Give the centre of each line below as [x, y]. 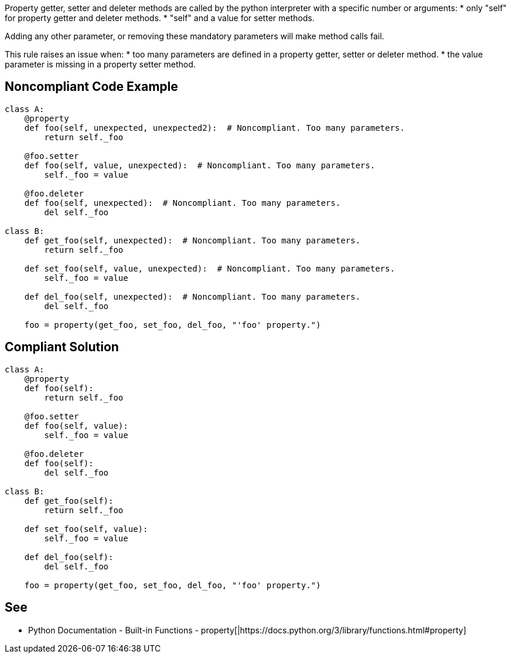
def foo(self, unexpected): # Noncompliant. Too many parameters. [183, 203]
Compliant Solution [62, 347]
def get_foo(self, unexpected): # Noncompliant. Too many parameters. [192, 240]
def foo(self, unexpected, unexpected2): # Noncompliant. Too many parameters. [214, 128]
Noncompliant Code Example [91, 87]
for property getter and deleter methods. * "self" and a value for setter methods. [160, 18]
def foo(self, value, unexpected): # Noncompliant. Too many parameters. [200, 165]
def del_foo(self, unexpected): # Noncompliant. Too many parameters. [192, 296]
